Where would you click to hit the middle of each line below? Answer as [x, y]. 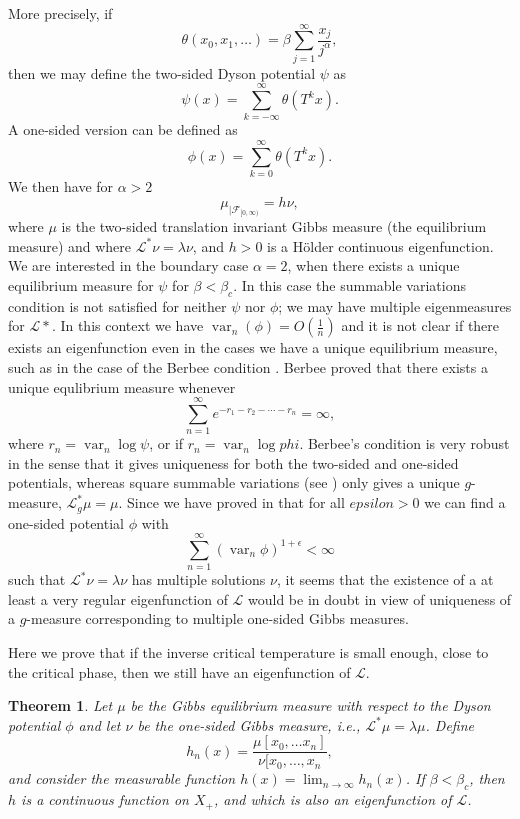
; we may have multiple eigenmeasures [395, 305]
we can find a [465, 502]
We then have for [61, 186]
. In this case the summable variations [350, 284]
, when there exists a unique [373, 265]
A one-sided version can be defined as [123, 129]
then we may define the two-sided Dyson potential [162, 72]
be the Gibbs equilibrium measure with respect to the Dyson [310, 705]
